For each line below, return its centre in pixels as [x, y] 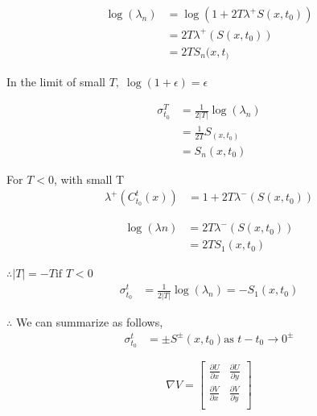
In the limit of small [56, 82]
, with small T [89, 179]
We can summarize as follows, [89, 321]
